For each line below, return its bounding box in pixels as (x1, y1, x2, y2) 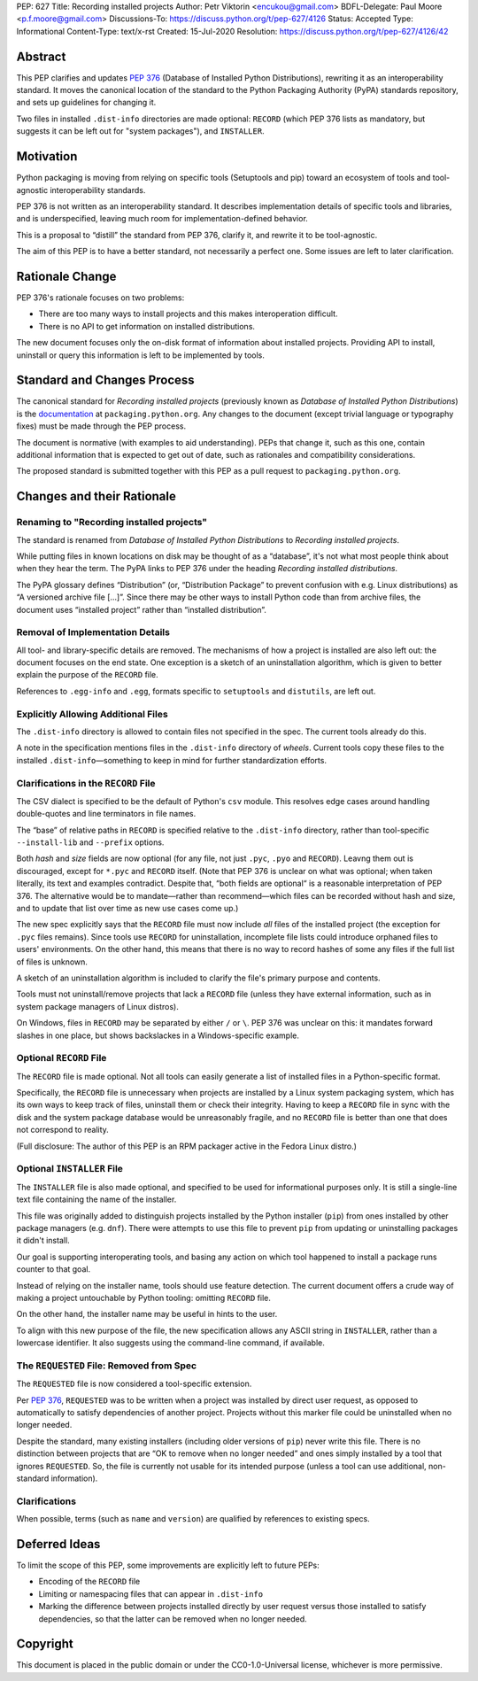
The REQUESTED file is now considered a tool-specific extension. (16, 1378, 252, 1390)
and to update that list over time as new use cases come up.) (16, 903, 239, 914)
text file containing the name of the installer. (16, 1194, 177, 1205)
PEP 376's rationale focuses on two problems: (16, 292, 185, 303)
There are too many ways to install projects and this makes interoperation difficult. (38, 308, 338, 319)
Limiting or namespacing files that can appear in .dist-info (38, 1588, 264, 1599)
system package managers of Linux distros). (16, 1001, 179, 1011)
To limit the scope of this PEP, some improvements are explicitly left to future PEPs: (16, 1560, 320, 1571)
